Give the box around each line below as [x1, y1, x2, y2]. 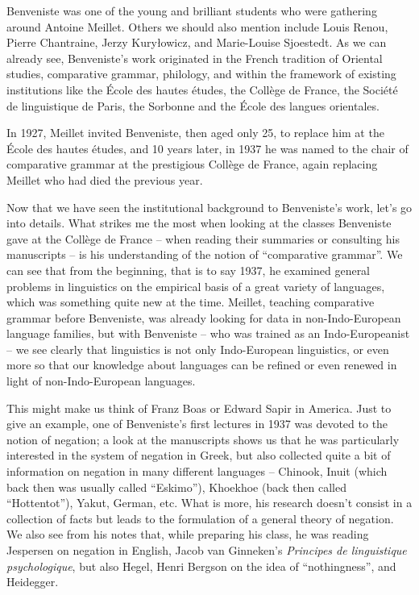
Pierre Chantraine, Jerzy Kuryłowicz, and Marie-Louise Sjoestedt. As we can [6, 34, 387, 51]
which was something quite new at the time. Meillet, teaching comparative [6, 293, 375, 310]
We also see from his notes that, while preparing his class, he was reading [6, 526, 369, 543]
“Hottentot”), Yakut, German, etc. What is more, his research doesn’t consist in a [6, 494, 413, 511]
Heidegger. [6, 573, 59, 590]
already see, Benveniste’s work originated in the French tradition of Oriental [6, 49, 383, 66]
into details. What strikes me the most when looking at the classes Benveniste [6, 214, 392, 231]
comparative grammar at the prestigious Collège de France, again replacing [6, 156, 378, 173]
